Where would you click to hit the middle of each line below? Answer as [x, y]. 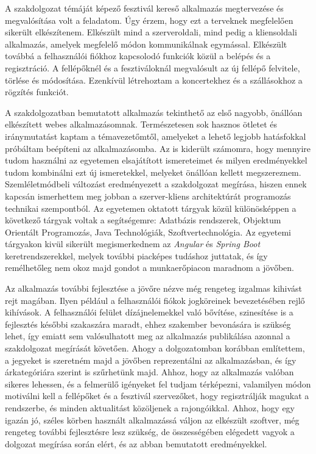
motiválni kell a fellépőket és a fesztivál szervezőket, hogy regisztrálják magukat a [157, 396]
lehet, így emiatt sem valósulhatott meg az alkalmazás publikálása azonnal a [148, 336]
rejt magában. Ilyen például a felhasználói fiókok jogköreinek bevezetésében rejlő [155, 300]
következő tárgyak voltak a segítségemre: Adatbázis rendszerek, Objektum [143, 220]
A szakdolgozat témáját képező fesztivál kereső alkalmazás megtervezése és [144, 8]
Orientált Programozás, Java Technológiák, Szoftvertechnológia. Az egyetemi [148, 232]
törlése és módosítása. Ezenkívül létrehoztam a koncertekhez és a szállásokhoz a [154, 80]
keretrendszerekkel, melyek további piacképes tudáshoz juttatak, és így [136, 255]
